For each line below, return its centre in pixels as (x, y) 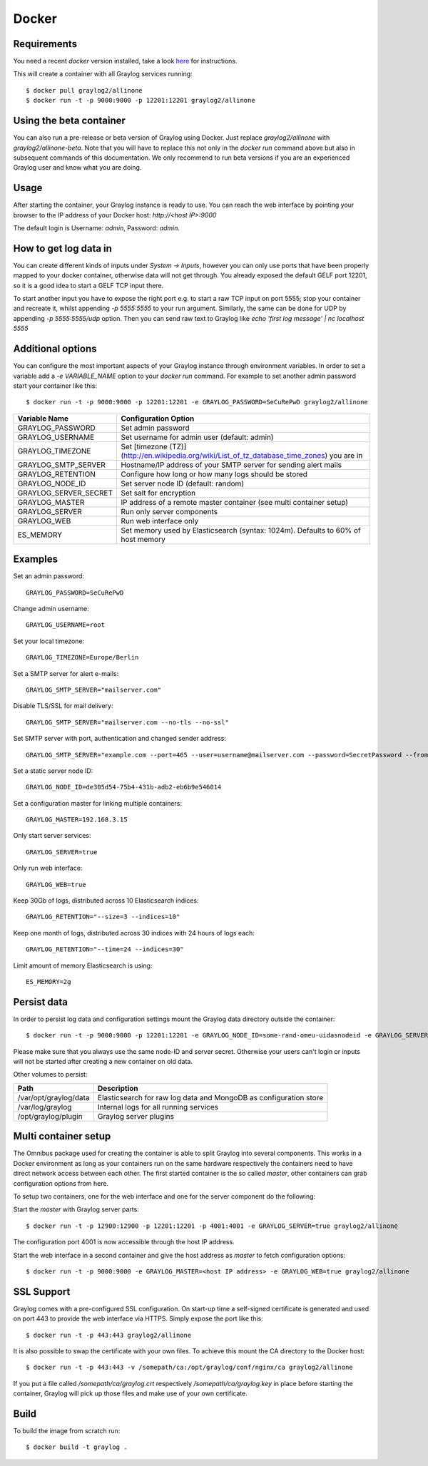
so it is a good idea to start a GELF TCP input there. (88, 285)
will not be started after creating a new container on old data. (103, 1062)
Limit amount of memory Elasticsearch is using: (83, 965)
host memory (143, 539)
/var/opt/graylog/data (53, 1097)
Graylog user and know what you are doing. (77, 168)
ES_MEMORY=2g (49, 981)
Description (118, 1088)
